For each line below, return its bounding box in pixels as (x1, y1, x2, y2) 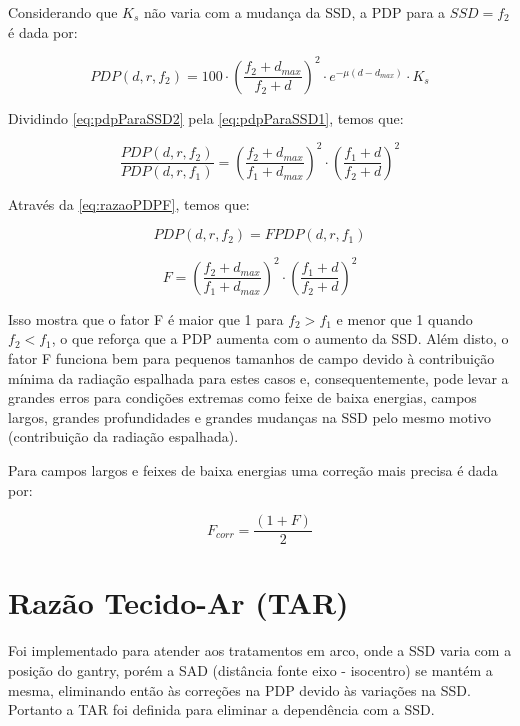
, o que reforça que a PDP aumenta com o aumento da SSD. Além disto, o (51, 328, 509, 349)
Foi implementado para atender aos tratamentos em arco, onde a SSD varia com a (8, 640, 512, 661)
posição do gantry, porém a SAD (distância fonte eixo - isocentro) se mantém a (8, 660, 493, 680)
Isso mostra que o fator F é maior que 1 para (8, 308, 284, 329)
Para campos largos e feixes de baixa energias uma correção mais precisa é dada (8, 460, 498, 481)
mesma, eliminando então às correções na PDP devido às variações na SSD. (8, 679, 471, 700)
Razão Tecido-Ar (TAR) (8, 582, 349, 623)
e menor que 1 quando (336, 308, 473, 329)
